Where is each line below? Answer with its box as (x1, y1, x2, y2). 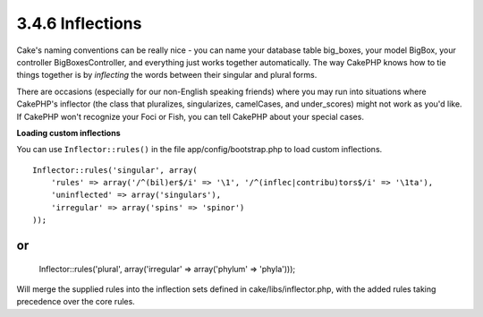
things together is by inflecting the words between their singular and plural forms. (16, 70, 318, 81)
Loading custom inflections (16, 127, 121, 138)
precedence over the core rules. (16, 296, 136, 307)
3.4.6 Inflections (16, 13, 142, 33)
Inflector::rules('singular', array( (32, 165, 199, 175)
